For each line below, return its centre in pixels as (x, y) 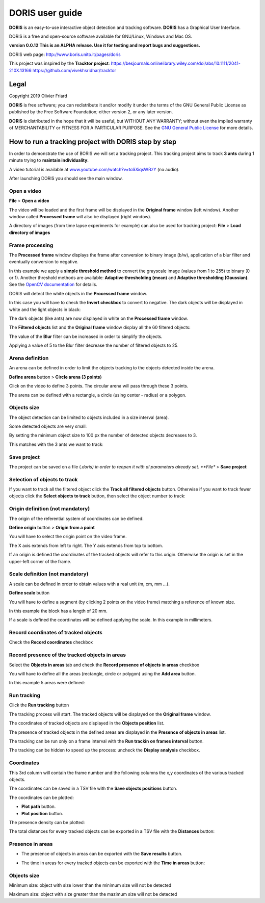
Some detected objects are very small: (48, 426)
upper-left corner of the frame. (40, 561)
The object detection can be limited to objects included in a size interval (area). (89, 417)
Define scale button (29, 593)
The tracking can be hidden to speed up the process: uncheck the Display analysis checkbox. (105, 750)
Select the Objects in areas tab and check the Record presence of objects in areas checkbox (104, 665)
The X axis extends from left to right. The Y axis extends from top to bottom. (86, 545)
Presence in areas (31, 844)
